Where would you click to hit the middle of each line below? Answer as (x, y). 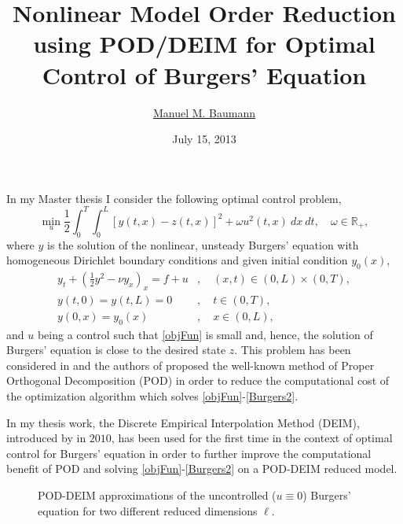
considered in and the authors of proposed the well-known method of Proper (191, 365)
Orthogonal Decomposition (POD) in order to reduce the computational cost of (198, 380)
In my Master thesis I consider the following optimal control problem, (174, 198)
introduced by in (46, 438)
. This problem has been (293, 350)
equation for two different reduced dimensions (148, 510)
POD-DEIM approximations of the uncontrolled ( (157, 495)
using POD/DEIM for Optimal (204, 44)
